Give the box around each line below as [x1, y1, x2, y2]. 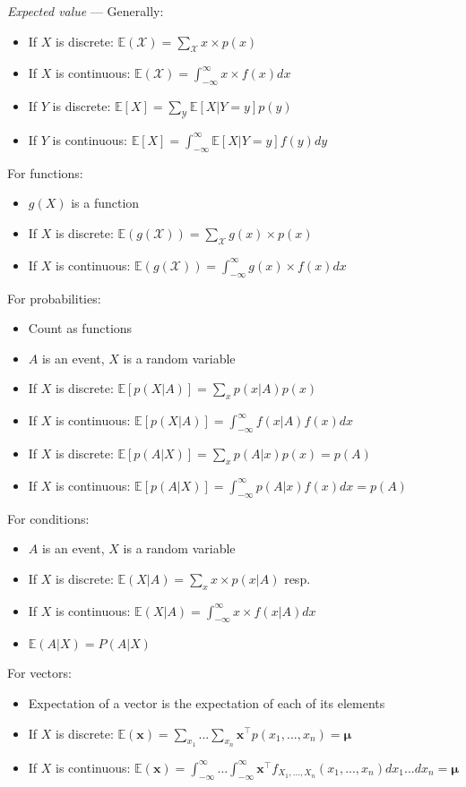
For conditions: [7, 509, 90, 527]
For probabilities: [7, 288, 101, 307]
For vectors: [7, 663, 72, 682]
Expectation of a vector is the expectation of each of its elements [28, 693, 385, 712]
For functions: [7, 163, 83, 182]
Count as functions [28, 319, 133, 338]
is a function [71, 193, 140, 212]
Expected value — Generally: [7, 2, 164, 20]
